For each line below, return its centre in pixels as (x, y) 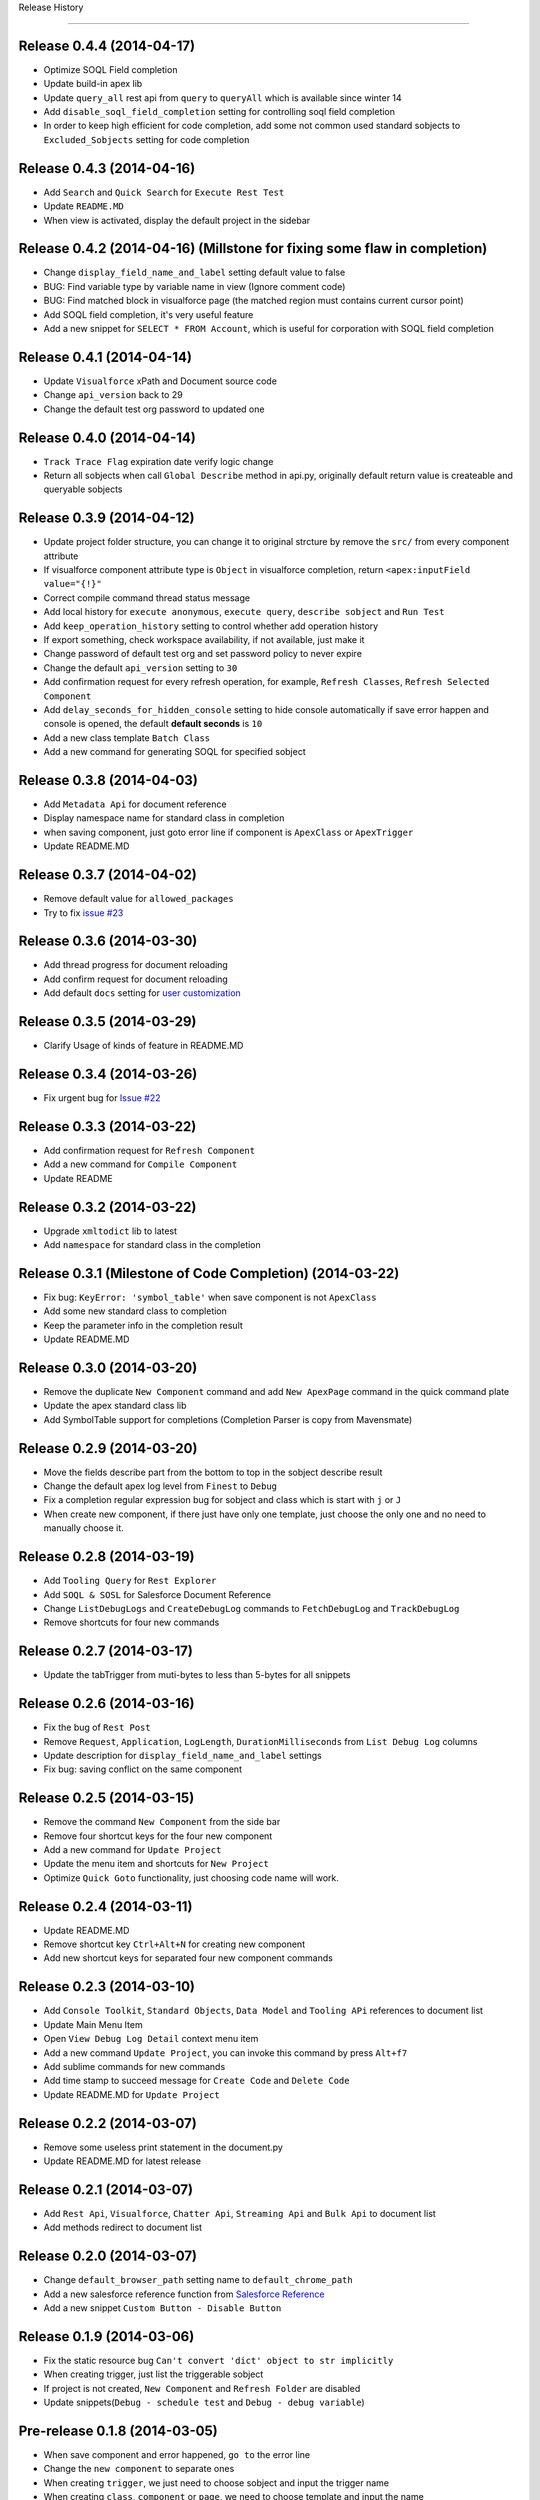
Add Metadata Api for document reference (135, 804)
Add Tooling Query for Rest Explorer (130, 1581)
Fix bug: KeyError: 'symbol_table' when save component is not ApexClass (210, 1297)
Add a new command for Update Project (132, 1849)
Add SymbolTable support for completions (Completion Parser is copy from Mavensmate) (228, 1419)
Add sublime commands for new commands (134, 2066)
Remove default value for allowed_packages (138, 899)
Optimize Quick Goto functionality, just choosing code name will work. (191, 1877)
